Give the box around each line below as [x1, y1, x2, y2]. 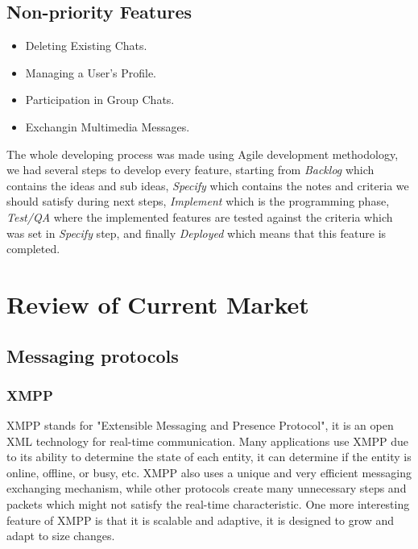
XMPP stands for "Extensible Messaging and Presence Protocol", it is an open [6, 417, 394, 434]
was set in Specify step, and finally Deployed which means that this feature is [6, 224, 387, 241]
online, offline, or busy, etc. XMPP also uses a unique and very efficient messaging [6, 464, 412, 480]
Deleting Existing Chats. [25, 37, 147, 54]
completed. [6, 240, 60, 257]
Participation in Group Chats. [25, 91, 175, 108]
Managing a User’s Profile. [25, 64, 157, 81]
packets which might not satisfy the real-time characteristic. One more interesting [6, 496, 410, 513]
